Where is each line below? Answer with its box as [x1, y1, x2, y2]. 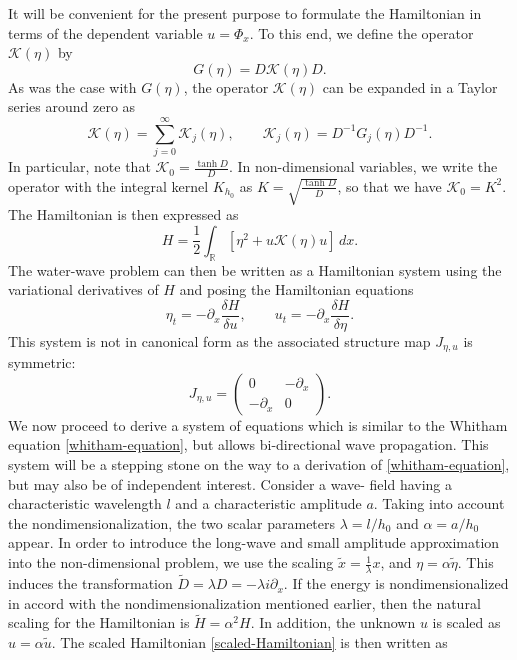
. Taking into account [373, 493, 505, 514]
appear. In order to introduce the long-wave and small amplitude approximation [8, 532, 500, 553]
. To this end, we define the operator [249, 22, 474, 43]
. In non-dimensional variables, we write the [228, 156, 498, 177]
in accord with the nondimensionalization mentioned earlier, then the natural [8, 592, 481, 613]
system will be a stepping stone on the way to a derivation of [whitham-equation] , [8, 454, 510, 475]
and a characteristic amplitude [175, 493, 362, 514]
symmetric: [8, 352, 76, 373]
